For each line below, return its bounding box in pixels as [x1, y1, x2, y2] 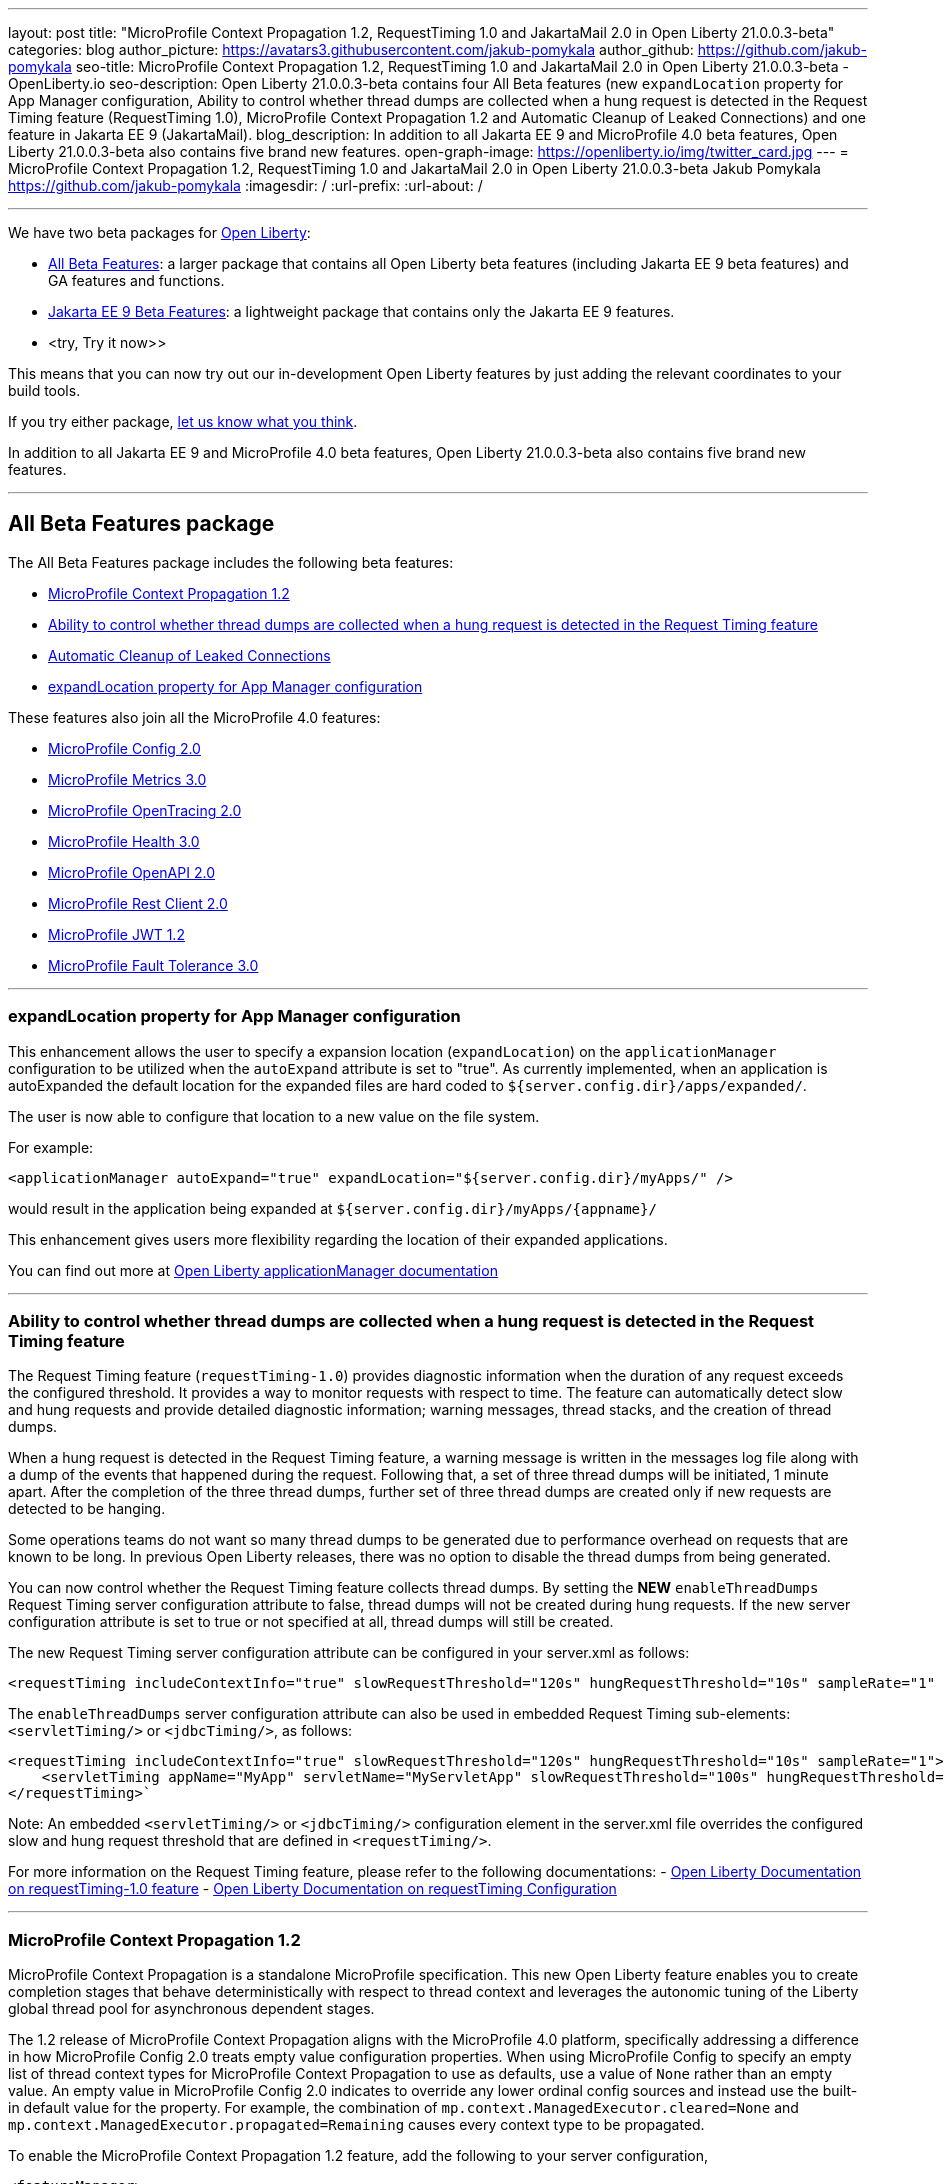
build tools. [8, 382, 81, 399]
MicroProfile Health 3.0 [48, 832, 200, 850]
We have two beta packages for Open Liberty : [8, 224, 311, 241]
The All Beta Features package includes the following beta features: [8, 553, 454, 571]
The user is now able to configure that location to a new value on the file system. [8, 1107, 540, 1125]
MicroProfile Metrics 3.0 [48, 770, 207, 788]
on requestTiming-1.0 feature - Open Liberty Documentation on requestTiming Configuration [8, 1880, 617, 1898]
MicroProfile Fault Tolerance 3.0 [48, 956, 259, 974]
